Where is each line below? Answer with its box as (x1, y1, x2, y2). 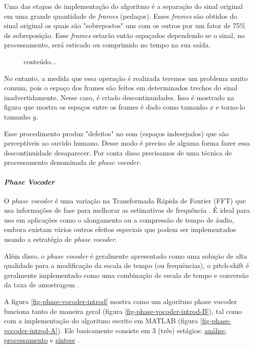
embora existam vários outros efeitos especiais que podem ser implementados (4, 224, 236, 234)
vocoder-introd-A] (4, 325, 58, 335)
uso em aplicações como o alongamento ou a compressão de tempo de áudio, (4, 214, 234, 225)
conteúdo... (24, 56, 57, 66)
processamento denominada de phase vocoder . (4, 157, 141, 167)
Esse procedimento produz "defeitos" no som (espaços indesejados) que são (4, 128, 229, 138)
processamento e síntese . (4, 335, 80, 345)
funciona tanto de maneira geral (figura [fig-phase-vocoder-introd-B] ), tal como (4, 306, 242, 316)
